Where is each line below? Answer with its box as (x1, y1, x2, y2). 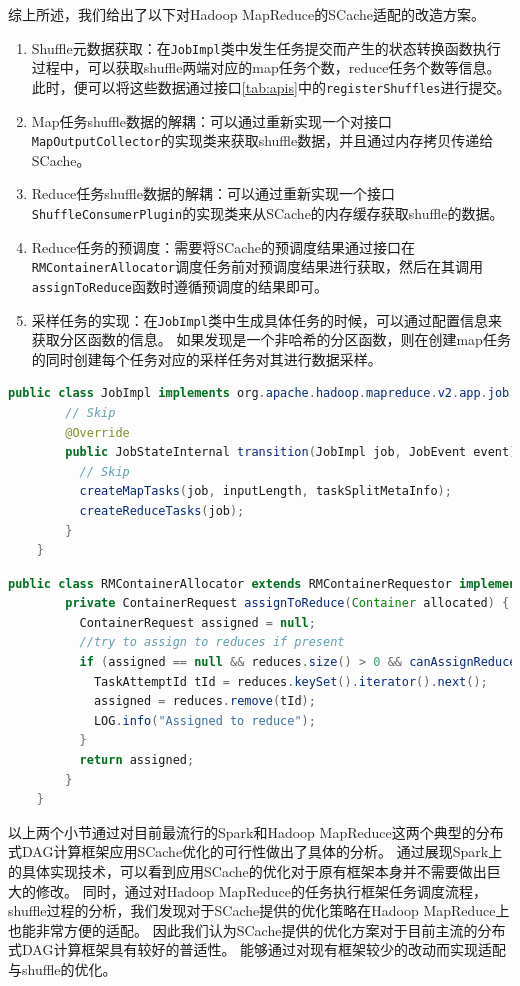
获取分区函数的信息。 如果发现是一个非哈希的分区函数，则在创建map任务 (31, 329, 511, 350)
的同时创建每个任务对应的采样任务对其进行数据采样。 (31, 348, 382, 369)
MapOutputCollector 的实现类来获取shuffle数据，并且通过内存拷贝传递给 (31, 130, 494, 151)
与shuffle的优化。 (8, 958, 117, 979)
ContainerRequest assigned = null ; (79, 615, 316, 630)
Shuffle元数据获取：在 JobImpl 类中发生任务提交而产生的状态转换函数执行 (31, 37, 501, 58)
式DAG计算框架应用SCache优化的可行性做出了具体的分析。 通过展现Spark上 (8, 841, 503, 862)
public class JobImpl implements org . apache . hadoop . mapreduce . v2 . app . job (8, 386, 510, 401)
